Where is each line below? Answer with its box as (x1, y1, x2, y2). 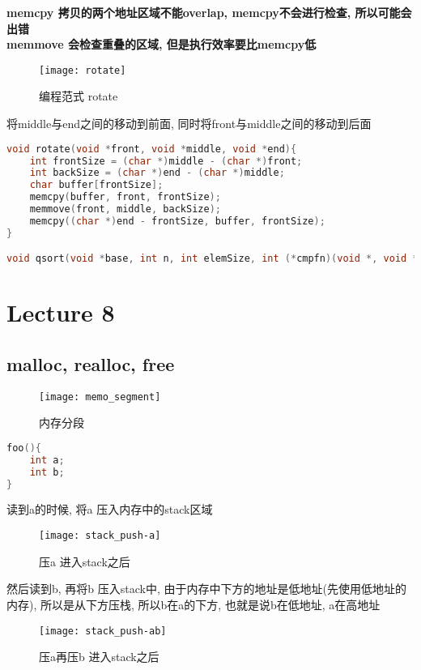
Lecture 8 (6, 296, 115, 329)
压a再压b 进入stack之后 (39, 648, 159, 665)
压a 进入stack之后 (39, 553, 130, 570)
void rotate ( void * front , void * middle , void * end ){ (6, 143, 297, 155)
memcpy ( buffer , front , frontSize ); (29, 191, 221, 203)
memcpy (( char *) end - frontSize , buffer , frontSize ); (29, 215, 325, 227)
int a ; (29, 454, 65, 466)
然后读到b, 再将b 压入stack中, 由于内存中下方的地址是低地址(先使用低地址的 (6, 580, 406, 597)
